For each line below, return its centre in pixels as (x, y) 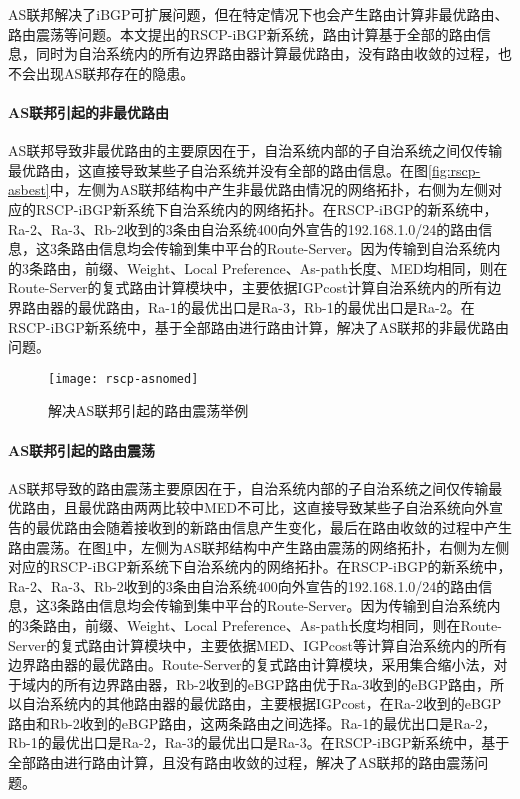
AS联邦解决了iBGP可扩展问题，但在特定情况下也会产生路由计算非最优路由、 (258, 14)
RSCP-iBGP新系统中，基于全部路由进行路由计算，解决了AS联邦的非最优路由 (259, 326)
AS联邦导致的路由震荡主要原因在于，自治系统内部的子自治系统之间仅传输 (248, 487)
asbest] (29, 189)
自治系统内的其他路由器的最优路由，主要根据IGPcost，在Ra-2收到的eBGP (261, 703)
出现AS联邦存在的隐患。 (115, 72)
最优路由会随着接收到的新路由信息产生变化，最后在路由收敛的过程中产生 (273, 526)
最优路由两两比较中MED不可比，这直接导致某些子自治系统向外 (283, 507)
